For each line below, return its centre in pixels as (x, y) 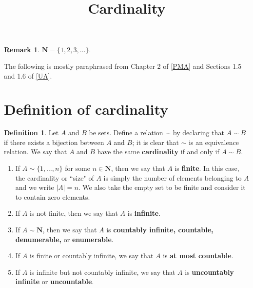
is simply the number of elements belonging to (173, 177)
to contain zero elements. (53, 196)
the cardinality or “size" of (55, 177)
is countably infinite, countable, (160, 230)
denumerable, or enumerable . (64, 239)
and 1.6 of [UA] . (28, 75)
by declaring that (198, 133)
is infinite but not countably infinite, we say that (102, 272)
